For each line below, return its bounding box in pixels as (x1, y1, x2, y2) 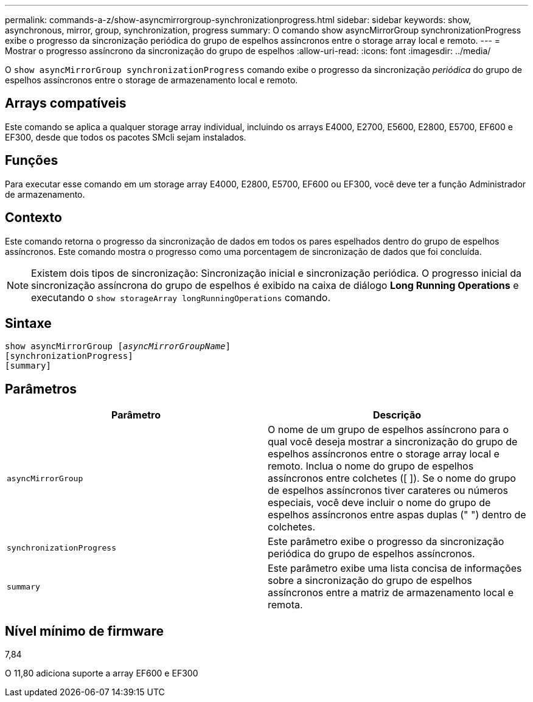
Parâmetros (5, 381, 77, 397)
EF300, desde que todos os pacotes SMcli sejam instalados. (5, 131, 246, 142)
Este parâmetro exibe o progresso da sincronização (268, 535, 504, 548)
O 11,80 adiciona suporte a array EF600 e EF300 (5, 668, 198, 679)
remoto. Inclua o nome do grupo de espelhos (268, 460, 474, 473)
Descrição (372, 409, 422, 422)
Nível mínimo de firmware (5, 623, 164, 639)
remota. (268, 599, 303, 611)
